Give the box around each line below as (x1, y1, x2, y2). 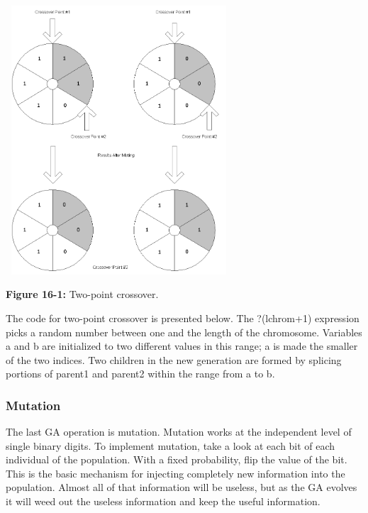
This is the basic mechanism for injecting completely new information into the (6, 465, 345, 480)
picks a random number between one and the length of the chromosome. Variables (6, 324, 362, 339)
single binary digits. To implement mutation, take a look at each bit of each (6, 438, 335, 453)
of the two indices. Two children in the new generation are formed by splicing (6, 352, 342, 367)
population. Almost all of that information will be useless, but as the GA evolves (6, 480, 357, 495)
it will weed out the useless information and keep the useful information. (6, 494, 320, 509)
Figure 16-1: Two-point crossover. (6, 287, 159, 302)
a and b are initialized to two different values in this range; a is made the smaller (6, 338, 358, 353)
